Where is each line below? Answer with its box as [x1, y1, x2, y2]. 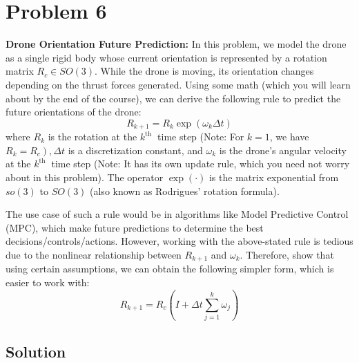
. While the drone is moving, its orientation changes [95, 64, 314, 78]
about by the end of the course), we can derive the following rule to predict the [6, 91, 341, 105]
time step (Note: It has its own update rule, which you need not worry [51, 156, 350, 171]
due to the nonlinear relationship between [6, 247, 182, 261]
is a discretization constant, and [68, 142, 203, 157]
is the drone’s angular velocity [219, 142, 347, 157]
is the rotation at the [48, 129, 137, 144]
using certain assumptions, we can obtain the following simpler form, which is [6, 261, 334, 276]
